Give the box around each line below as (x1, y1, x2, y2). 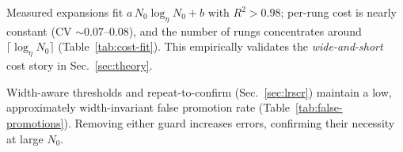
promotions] (6, 114, 64, 131)
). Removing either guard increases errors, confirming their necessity (63, 114, 395, 131)
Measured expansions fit (6, 4, 124, 20)
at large (6, 130, 44, 146)
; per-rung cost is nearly (280, 4, 397, 20)
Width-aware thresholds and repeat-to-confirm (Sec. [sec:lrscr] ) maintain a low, (6, 83, 392, 100)
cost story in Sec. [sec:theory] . (6, 57, 153, 74)
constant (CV (6, 22, 72, 39)
